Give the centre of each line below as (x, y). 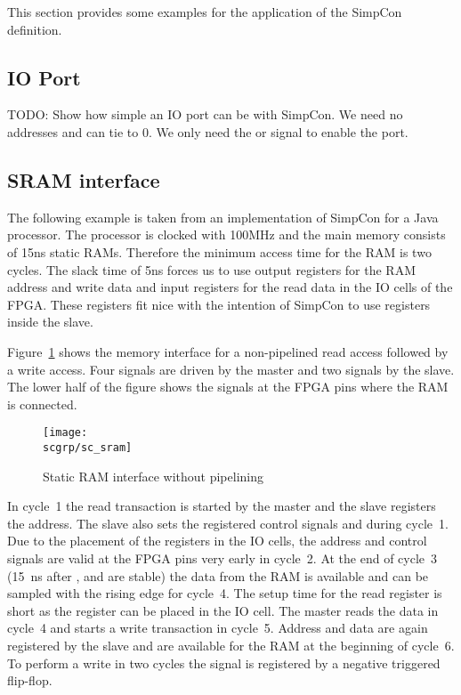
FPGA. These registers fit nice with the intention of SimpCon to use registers (219, 304)
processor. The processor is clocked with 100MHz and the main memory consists (226, 234)
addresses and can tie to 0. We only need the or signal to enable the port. (208, 131)
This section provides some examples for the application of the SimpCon (205, 12)
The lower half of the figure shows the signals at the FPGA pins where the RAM (228, 387)
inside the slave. (50, 322)
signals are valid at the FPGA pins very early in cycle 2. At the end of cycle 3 (222, 558)
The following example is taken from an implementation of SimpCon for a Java (223, 217)
